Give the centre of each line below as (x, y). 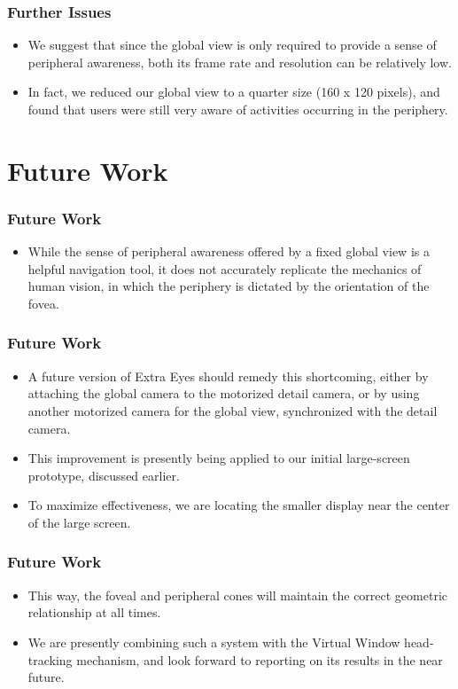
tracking (50, 659)
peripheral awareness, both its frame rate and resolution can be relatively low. (240, 62)
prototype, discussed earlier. (104, 475)
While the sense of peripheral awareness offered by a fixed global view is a (229, 251)
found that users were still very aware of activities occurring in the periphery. (238, 109)
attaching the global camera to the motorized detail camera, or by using (224, 393)
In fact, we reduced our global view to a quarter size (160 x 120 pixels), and (234, 92)
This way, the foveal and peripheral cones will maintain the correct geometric (238, 595)
